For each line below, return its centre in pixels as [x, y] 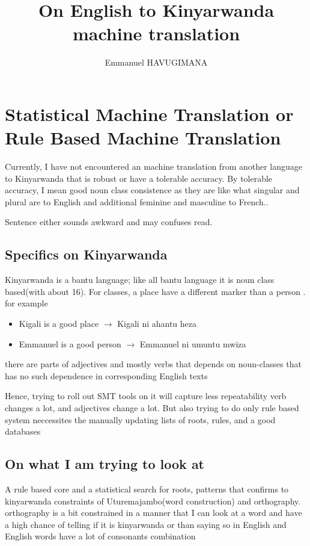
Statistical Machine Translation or [149, 113]
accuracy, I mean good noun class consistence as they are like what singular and [152, 190]
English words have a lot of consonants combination [100, 536]
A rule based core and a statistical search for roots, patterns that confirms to [147, 489]
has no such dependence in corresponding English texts [106, 375]
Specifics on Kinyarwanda [86, 254]
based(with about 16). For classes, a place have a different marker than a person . [155, 291]
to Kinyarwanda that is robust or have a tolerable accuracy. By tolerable [139, 178]
